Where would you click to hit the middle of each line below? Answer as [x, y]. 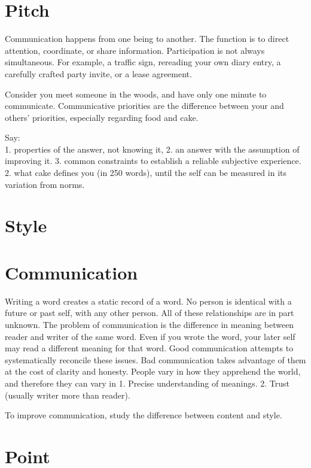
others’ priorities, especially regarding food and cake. [102, 117]
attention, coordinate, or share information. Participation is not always [135, 50]
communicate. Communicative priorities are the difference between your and [144, 106]
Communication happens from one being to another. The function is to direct [147, 39]
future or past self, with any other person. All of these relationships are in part [150, 313]
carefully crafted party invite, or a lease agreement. [98, 73]
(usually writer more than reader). [68, 395]
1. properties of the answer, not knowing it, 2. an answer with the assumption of [152, 149]
